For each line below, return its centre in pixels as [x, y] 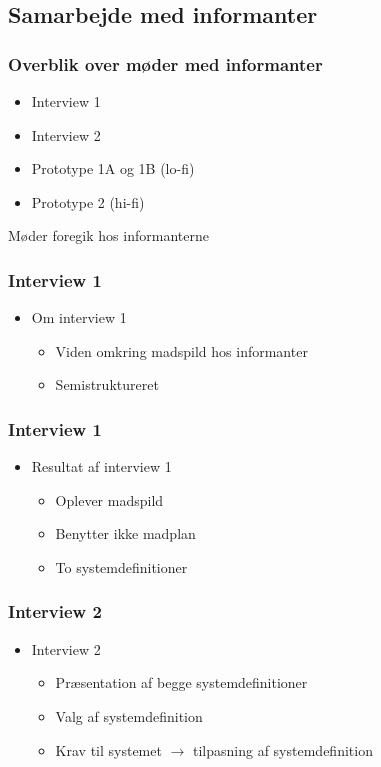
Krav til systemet [108, 749]
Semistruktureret [107, 384]
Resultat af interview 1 [101, 466]
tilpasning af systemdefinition [283, 749]
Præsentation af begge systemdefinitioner [181, 682]
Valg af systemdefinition [129, 715]
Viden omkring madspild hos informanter [181, 350]
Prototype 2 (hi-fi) [88, 201]
